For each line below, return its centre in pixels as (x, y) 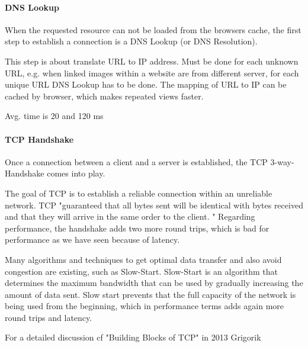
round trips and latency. (49, 317)
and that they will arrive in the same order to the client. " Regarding (130, 216)
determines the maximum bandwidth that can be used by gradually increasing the (154, 283)
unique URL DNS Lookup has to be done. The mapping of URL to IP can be (146, 84)
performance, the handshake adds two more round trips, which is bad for (137, 228)
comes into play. (76, 173)
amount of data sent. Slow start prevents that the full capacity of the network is (150, 294)
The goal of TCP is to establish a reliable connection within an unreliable (139, 193)
